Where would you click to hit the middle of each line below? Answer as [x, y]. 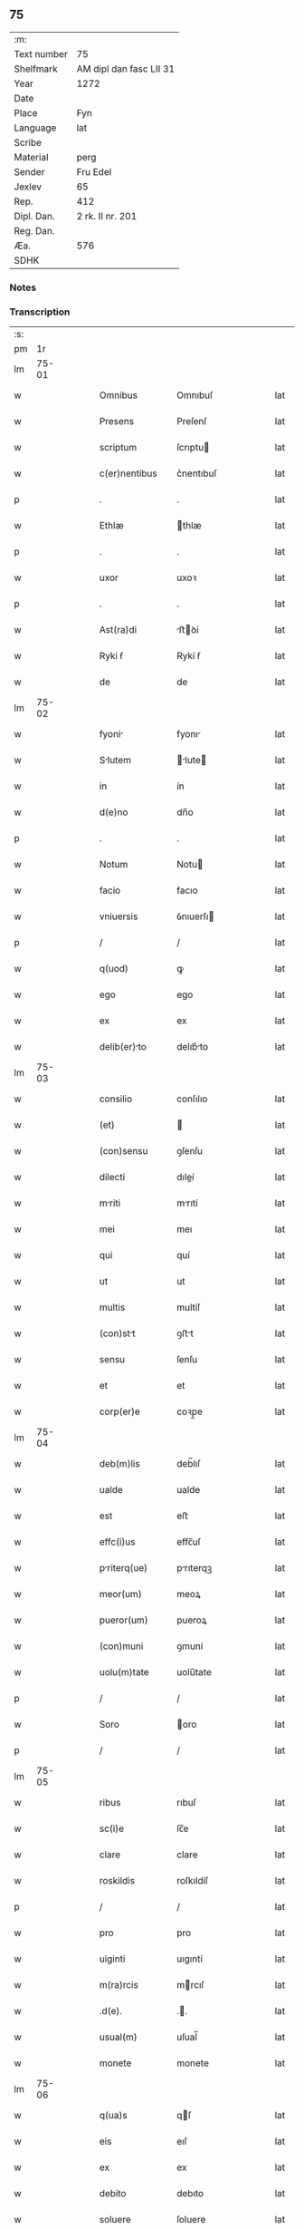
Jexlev [28, 187]
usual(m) [118, 2037]
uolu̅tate [194, 1672]
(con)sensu [123, 1151]
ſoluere [191, 2220]
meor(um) [120, 1594]
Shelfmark [36, 69]
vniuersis [119, 916]
